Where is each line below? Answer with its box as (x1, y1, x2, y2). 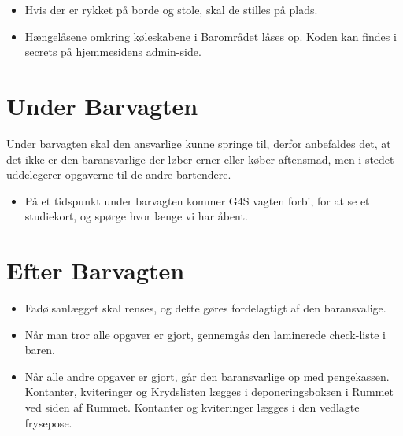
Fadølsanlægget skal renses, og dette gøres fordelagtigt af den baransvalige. (24, 300, 386, 316)
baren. (24, 342, 55, 358)
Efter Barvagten (6, 254, 185, 286)
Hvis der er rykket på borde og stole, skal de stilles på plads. (24, 2, 318, 17)
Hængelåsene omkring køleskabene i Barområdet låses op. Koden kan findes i (24, 28, 397, 44)
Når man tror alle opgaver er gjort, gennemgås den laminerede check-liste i (24, 326, 386, 342)
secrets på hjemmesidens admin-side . (24, 43, 201, 60)
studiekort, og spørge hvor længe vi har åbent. (24, 208, 248, 224)
